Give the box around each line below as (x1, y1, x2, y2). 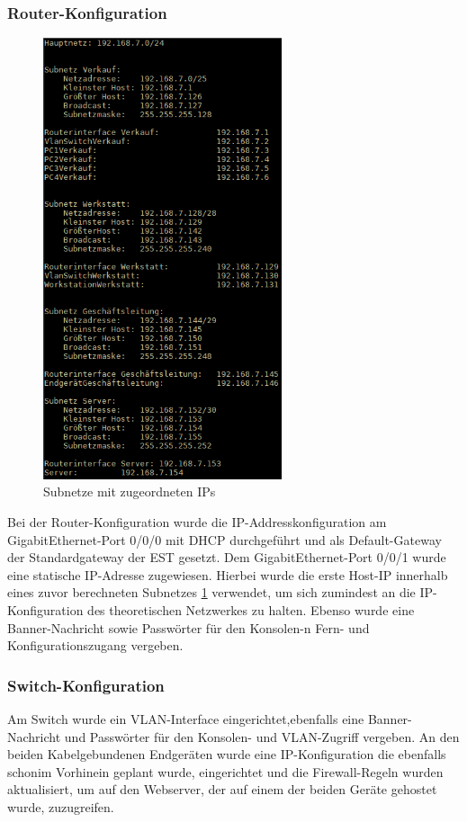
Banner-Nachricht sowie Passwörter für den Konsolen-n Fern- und (7, 618, 370, 637)
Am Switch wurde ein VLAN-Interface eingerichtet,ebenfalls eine (7, 710, 364, 728)
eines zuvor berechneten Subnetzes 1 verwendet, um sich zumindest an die (7, 583, 416, 602)
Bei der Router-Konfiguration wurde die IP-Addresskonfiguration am (7, 513, 387, 532)
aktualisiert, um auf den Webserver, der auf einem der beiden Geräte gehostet (7, 780, 437, 799)
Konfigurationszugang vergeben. (7, 636, 184, 655)
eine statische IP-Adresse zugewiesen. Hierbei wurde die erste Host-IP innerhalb (7, 565, 448, 584)
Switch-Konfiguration (7, 674, 165, 696)
